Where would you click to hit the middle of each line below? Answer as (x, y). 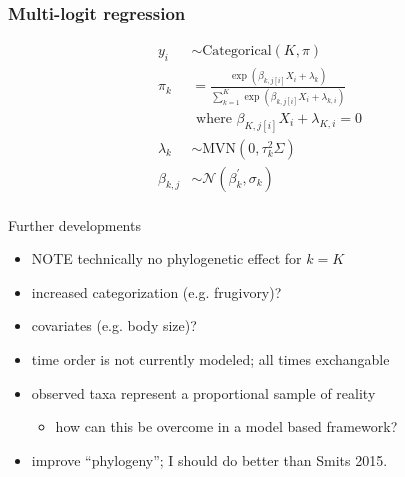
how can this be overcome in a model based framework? (226, 426)
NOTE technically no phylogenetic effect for (166, 258)
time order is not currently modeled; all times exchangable (210, 359)
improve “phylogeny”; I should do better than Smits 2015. (209, 459)
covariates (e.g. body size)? (114, 325)
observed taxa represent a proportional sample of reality (203, 392)
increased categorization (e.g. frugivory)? (156, 291)
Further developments (74, 224)
